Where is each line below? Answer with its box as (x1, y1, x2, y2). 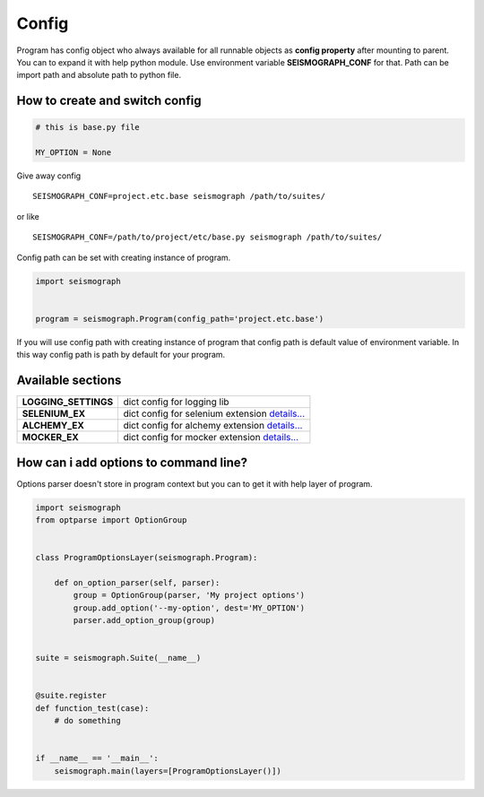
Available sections (16, 373, 122, 387)
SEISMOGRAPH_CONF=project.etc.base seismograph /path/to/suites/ (32, 191, 326, 202)
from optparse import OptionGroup (35, 515, 187, 524)
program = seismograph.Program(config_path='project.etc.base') (35, 314, 324, 324)
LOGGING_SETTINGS (22, 395, 114, 408)
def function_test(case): (35, 703, 150, 713)
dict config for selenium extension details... (123, 408, 306, 420)
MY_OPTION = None (35, 148, 112, 158)
